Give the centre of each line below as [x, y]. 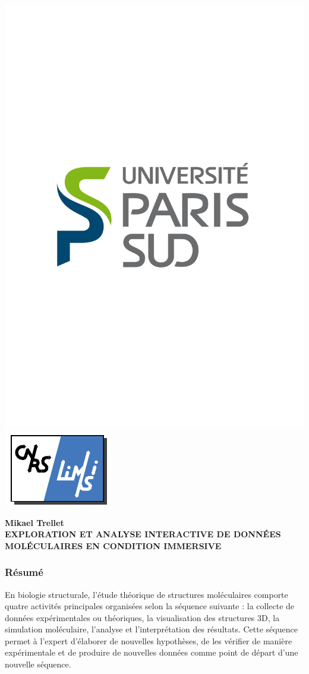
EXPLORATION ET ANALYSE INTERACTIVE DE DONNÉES [143, 534]
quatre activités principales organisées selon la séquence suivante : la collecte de [150, 606]
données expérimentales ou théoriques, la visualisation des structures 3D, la [142, 617]
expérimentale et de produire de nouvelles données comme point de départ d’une [152, 652]
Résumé [24, 572]
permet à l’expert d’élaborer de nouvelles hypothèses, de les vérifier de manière [149, 640]
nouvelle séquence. [38, 664]
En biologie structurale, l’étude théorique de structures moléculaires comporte [146, 594]
